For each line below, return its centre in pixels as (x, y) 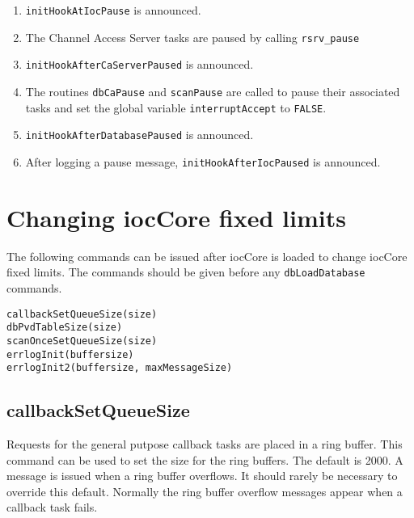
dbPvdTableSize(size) (65, 328)
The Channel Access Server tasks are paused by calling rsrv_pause (192, 37)
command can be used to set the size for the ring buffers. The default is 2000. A (205, 459)
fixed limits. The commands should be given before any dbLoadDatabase (186, 272)
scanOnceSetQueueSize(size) (82, 341)
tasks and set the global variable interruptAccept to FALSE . (176, 107)
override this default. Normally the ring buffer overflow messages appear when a (205, 491)
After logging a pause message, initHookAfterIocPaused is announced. (203, 161)
